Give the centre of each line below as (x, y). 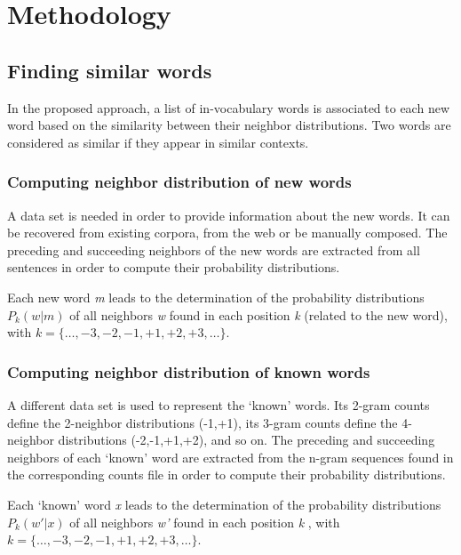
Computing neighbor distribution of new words (179, 182)
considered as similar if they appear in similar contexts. (158, 142)
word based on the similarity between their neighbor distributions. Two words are (229, 125)
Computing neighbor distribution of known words (189, 371)
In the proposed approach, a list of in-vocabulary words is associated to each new (228, 107)
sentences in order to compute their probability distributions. (174, 267)
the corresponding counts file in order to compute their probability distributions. (227, 475)
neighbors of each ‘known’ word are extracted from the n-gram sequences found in (230, 457)
